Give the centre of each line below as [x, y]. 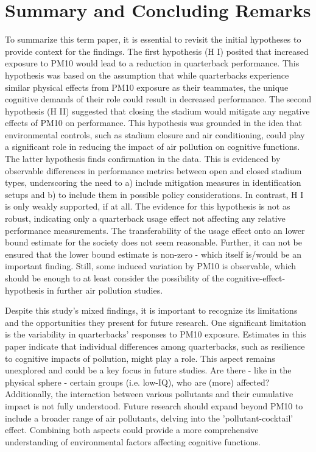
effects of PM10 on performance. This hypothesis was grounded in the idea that [153, 123]
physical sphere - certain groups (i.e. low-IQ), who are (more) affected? [137, 382]
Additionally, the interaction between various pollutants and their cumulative [149, 394]
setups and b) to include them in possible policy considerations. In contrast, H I [154, 194]
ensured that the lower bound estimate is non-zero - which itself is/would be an [153, 254]
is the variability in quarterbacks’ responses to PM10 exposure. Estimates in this [156, 334]
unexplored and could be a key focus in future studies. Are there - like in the [148, 370]
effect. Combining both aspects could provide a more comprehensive [132, 430]
